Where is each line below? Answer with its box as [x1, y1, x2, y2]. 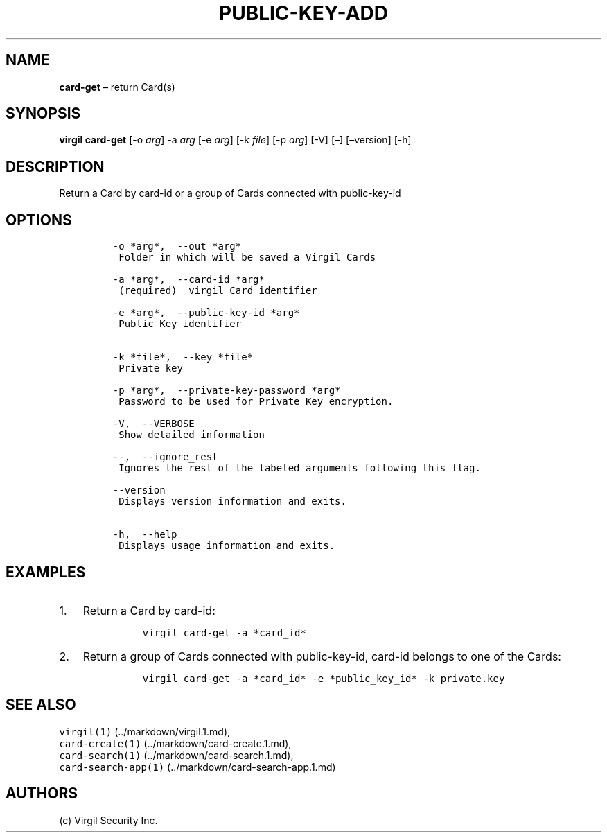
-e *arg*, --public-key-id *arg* [112, 307, 300, 319]
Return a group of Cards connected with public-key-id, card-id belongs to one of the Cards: [82, 649, 561, 663]
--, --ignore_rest [112, 451, 218, 463]
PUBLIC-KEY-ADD [219, 1, 388, 25]
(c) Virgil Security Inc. [59, 814, 158, 826]
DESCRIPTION [6, 157, 105, 175]
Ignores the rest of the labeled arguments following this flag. [118, 462, 481, 474]
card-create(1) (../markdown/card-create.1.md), [59, 737, 292, 749]
